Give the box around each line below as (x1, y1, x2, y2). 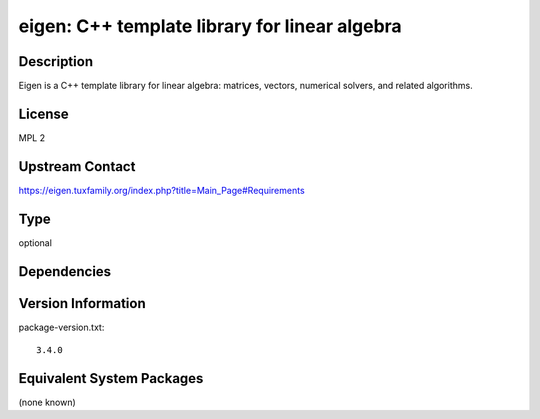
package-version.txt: (18, 321, 105, 333)
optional (18, 236, 52, 249)
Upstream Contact (18, 158, 136, 175)
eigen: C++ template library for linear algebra (18, 15, 402, 37)
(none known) (18, 396, 77, 408)
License (18, 105, 69, 122)
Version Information (18, 295, 146, 312)
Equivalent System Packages (18, 370, 204, 387)
